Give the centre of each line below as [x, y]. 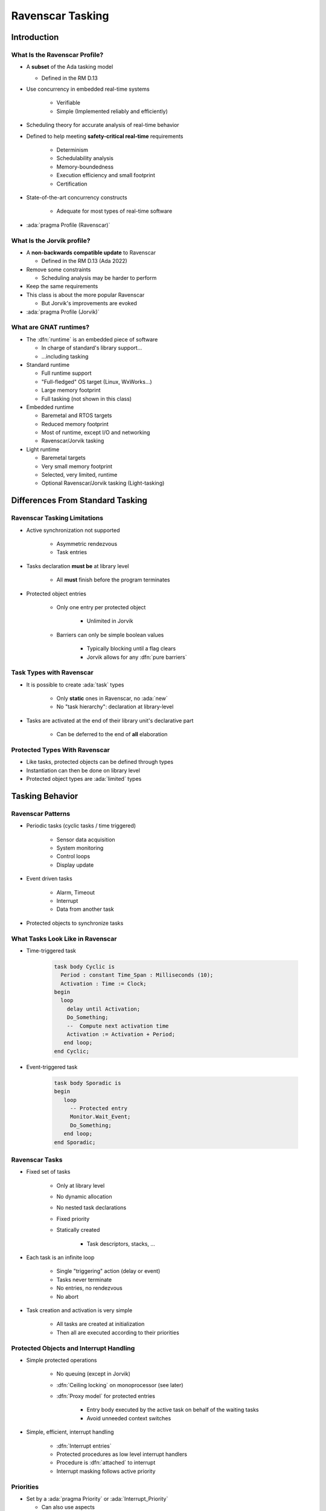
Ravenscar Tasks [37, 1159]
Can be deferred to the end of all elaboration [112, 734]
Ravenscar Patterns [41, 814]
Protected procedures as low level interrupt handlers [122, 1454]
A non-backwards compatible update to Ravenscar [91, 252]
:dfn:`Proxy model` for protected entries [106, 1396]
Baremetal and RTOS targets [77, 416]
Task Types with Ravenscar [52, 673]
